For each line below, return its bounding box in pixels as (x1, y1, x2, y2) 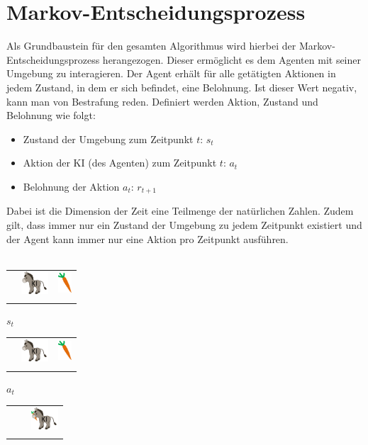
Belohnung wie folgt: (6, 108, 96, 123)
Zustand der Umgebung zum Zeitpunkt (23, 131, 194, 146)
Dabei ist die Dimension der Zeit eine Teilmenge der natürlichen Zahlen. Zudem (6, 203, 354, 218)
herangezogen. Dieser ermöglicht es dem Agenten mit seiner (102, 52, 361, 67)
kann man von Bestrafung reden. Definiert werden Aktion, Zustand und (6, 94, 318, 108)
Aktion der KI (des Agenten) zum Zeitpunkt (23, 155, 217, 170)
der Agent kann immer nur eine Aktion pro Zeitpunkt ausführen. (6, 231, 289, 246)
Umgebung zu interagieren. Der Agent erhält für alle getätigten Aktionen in (6, 66, 336, 81)
